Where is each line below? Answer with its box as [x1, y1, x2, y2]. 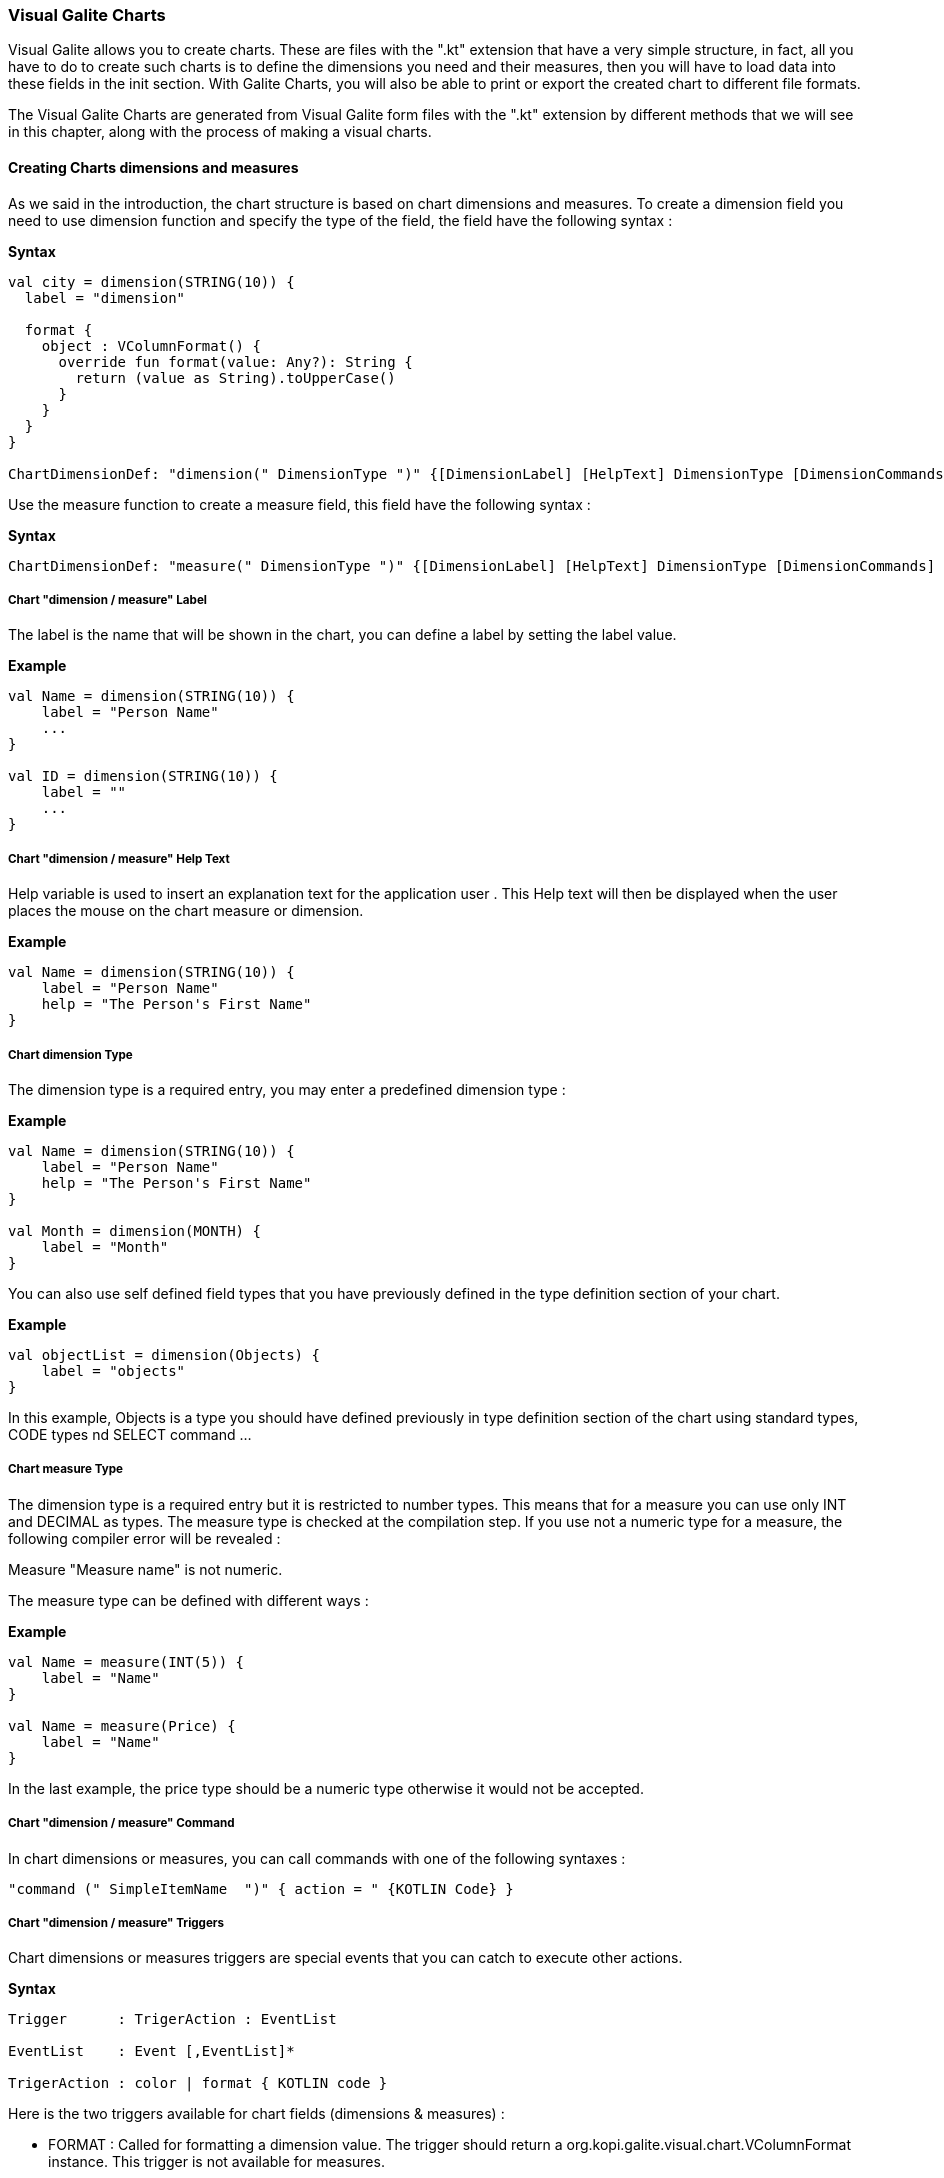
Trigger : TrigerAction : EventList [8, 2011, 337, 2028]
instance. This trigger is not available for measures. [48, 2153, 385, 2171]
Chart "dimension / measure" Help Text [8, 851, 230, 866]
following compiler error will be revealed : [8, 1529, 281, 1547]
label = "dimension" [24, 289, 186, 306]
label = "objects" [41, 1362, 186, 1379]
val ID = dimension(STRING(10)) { [8, 768, 278, 785]
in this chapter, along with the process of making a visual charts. [8, 123, 432, 141]
